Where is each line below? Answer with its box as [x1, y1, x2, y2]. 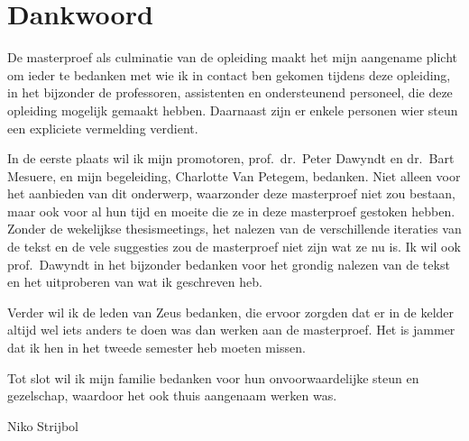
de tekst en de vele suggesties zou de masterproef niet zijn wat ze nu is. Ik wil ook [7, 237, 461, 256]
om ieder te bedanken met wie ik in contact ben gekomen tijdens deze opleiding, [7, 65, 451, 84]
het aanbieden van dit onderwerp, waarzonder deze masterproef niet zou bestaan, [7, 184, 455, 203]
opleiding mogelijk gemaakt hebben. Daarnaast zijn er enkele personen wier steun [7, 100, 458, 119]
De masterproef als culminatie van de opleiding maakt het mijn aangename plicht [7, 48, 457, 67]
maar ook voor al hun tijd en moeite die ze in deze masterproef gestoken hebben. [7, 201, 455, 220]
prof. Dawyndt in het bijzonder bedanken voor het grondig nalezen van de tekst [7, 254, 450, 273]
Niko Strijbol [7, 416, 79, 435]
